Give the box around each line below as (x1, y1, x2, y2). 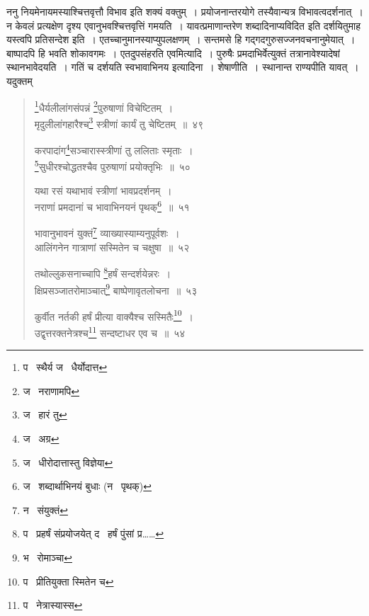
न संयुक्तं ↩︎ (23, 502, 68, 517)
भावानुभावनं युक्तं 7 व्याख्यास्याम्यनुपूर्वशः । (34, 224, 180, 241)
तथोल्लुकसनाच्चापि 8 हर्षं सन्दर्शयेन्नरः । (34, 264, 171, 280)
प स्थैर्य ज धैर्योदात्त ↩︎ (23, 360, 108, 375)
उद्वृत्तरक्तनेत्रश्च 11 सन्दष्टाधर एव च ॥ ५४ (34, 324, 186, 340)
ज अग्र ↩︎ (23, 431, 59, 446)
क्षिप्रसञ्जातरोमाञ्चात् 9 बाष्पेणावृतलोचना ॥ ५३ (34, 280, 198, 297)
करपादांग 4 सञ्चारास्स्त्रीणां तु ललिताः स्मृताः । (34, 141, 193, 157)
